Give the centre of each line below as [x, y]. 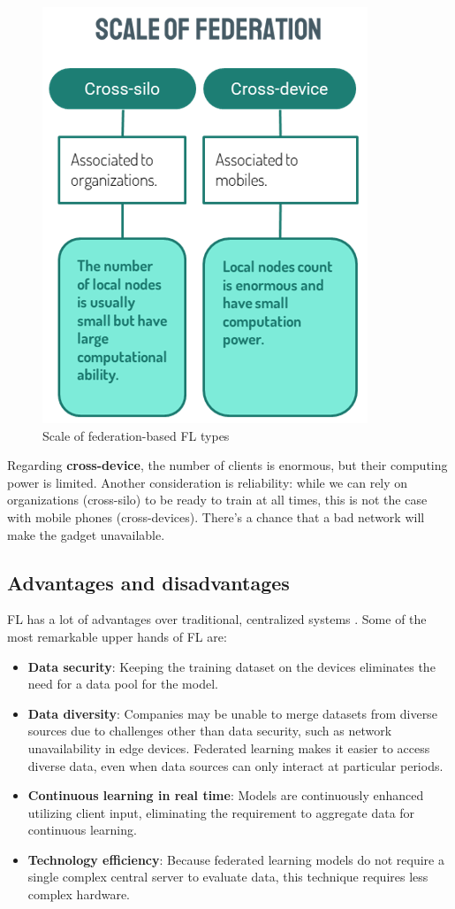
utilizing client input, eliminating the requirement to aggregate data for [221, 812]
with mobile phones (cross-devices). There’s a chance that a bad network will [216, 516]
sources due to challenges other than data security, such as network [210, 731]
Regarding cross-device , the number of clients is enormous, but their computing [227, 465]
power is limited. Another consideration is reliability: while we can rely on [208, 482]
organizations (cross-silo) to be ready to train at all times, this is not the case [217, 500]
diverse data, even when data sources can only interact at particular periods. [235, 765]
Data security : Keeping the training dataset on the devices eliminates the [231, 666]
